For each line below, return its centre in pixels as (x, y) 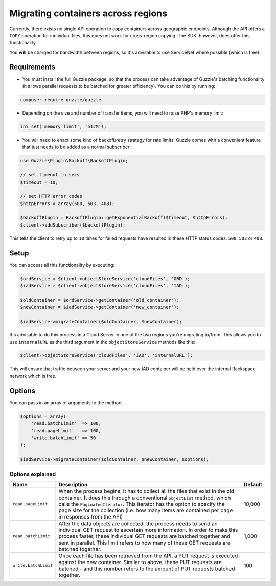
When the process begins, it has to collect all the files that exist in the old (146, 491)
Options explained (33, 474)
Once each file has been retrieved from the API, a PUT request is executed (148, 556)
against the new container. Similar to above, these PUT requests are (140, 562)
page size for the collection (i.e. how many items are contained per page (146, 510)
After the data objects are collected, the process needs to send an (138, 523)
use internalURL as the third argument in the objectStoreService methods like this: (102, 342)
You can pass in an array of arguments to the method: (66, 403)
